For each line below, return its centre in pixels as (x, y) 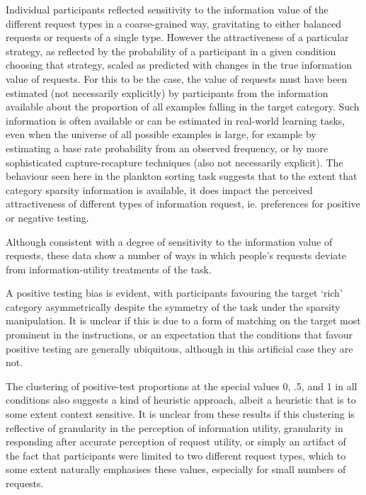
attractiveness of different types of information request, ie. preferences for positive (183, 204)
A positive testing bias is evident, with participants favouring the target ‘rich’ (174, 293)
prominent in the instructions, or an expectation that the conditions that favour (179, 335)
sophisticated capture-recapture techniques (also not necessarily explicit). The (175, 162)
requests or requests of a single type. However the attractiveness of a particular (177, 37)
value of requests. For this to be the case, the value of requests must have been (177, 78)
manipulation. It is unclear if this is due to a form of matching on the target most (183, 320)
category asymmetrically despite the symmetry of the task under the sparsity (173, 306)
